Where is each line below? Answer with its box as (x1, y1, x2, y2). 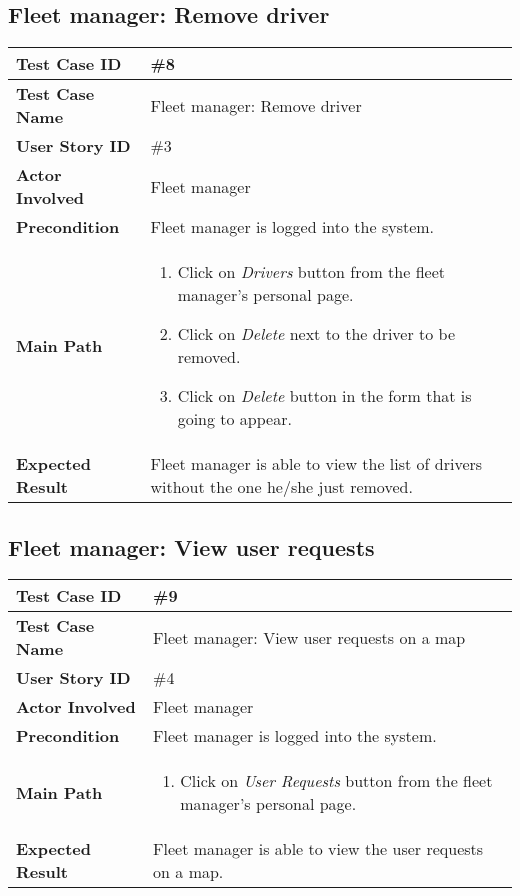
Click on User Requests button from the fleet (180, 769, 493, 793)
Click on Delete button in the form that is (177, 384, 472, 408)
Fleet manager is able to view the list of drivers (150, 452, 483, 476)
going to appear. (177, 407, 292, 431)
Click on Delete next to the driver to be (177, 322, 456, 346)
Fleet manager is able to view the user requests (153, 837, 484, 861)
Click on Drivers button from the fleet (177, 260, 445, 284)
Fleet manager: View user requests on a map (153, 625, 466, 649)
